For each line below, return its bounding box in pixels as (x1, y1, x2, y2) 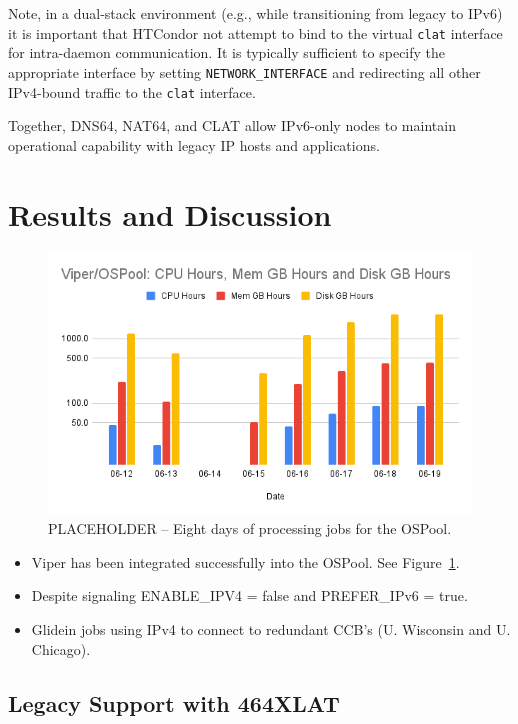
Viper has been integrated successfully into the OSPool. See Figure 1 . (31, 551, 460, 572)
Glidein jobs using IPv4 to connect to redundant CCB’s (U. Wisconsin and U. (31, 619, 511, 640)
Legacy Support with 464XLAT (8, 687, 340, 718)
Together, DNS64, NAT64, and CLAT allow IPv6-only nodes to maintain (8, 115, 456, 136)
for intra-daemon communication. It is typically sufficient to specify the (8, 42, 446, 63)
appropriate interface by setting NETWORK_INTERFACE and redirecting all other (8, 61, 481, 82)
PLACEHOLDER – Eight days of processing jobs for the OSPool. (48, 518, 452, 539)
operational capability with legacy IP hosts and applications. (8, 134, 380, 155)
